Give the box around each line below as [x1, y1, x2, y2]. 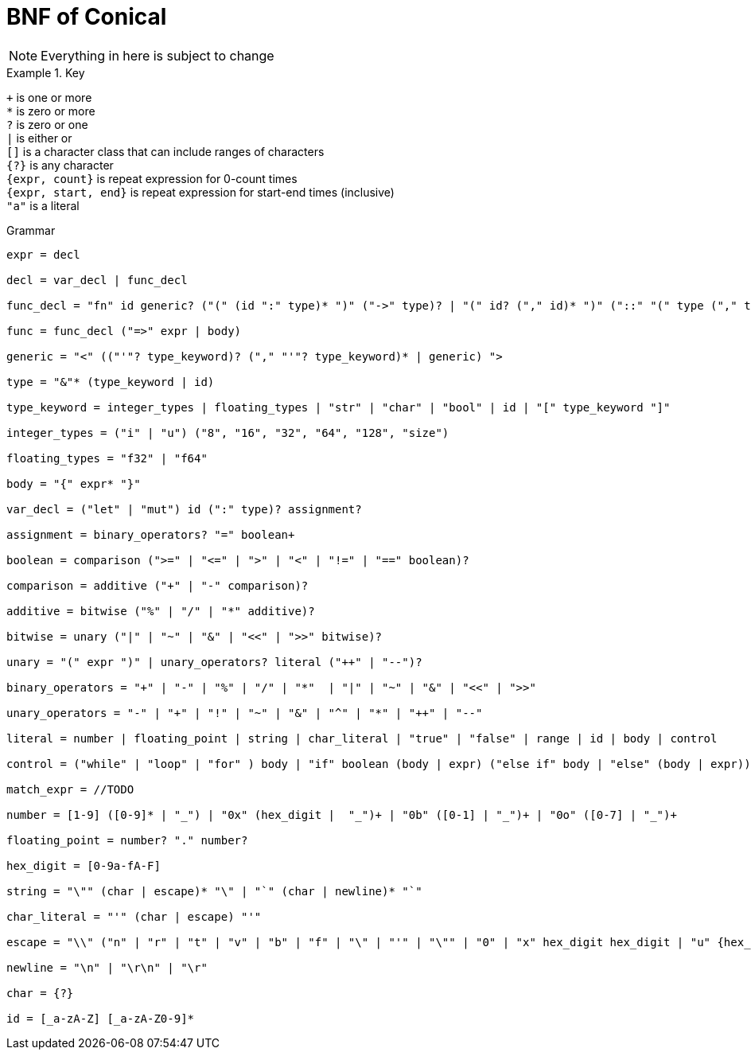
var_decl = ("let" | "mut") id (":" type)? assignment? [6, 502, 362, 516]
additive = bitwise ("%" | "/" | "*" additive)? [6, 604, 315, 618]
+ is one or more [6, 90, 92, 104]
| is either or [6, 131, 72, 145]
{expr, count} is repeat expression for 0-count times [6, 171, 298, 185]
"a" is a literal [6, 198, 80, 212]
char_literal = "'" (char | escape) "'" [6, 910, 262, 923]
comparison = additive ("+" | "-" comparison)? [6, 579, 309, 592]
